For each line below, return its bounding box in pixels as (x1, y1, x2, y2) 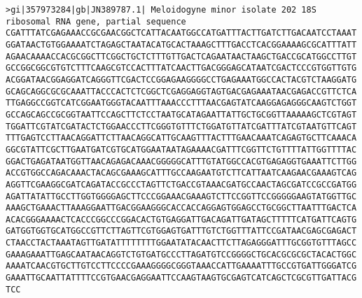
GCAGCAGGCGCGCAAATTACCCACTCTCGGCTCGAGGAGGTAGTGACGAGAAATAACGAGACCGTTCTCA (6, 86, 357, 97)
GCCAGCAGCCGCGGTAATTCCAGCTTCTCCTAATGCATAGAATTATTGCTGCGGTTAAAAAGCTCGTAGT (6, 109, 357, 120)
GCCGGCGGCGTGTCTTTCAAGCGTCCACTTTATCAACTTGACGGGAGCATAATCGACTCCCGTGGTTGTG (6, 63, 357, 73)
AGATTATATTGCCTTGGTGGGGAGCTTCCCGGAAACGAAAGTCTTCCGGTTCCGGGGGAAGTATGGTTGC (6, 191, 357, 201)
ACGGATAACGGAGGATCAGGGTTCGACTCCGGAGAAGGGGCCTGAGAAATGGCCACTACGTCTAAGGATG (6, 74, 357, 85)
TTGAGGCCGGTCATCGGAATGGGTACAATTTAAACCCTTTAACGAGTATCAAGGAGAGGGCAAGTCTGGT (6, 98, 357, 108)
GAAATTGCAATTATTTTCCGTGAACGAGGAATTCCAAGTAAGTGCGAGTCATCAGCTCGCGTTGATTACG (6, 273, 357, 283)
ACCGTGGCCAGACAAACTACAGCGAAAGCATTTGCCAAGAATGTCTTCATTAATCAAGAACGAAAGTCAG (6, 168, 357, 178)
